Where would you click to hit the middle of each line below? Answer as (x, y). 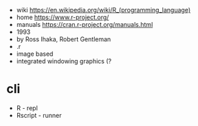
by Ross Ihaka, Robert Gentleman (64, 39)
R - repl (27, 108)
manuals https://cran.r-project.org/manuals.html (85, 24)
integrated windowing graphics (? (64, 61)
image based (35, 54)
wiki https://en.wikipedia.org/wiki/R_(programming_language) (103, 10)
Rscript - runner (39, 115)
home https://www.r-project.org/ (63, 17)
